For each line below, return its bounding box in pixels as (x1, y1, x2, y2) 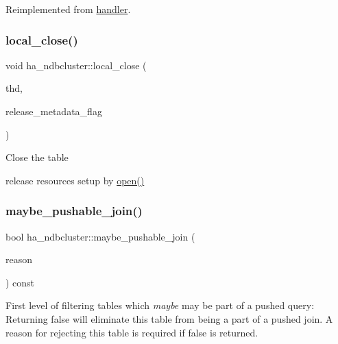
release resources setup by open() (5, 173, 145, 187)
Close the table (5, 150, 69, 164)
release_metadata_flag (5, 104, 102, 118)
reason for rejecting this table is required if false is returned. (5, 325, 258, 339)
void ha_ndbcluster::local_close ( (5, 58, 147, 72)
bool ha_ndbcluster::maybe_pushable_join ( (5, 229, 195, 243)
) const (5, 275, 35, 289)
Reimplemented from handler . (5, 2, 131, 16)
